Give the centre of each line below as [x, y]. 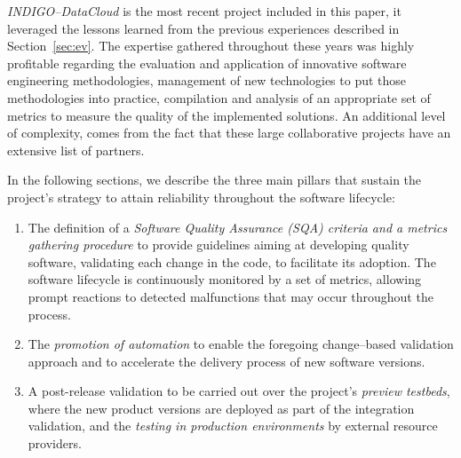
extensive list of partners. [76, 150]
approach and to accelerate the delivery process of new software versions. [227, 361]
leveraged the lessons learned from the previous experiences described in [203, 28]
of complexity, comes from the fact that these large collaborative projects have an [229, 133]
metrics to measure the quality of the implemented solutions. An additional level [227, 115]
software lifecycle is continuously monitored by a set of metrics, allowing [225, 279]
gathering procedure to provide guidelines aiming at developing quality [219, 245]
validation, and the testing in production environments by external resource [233, 426]
